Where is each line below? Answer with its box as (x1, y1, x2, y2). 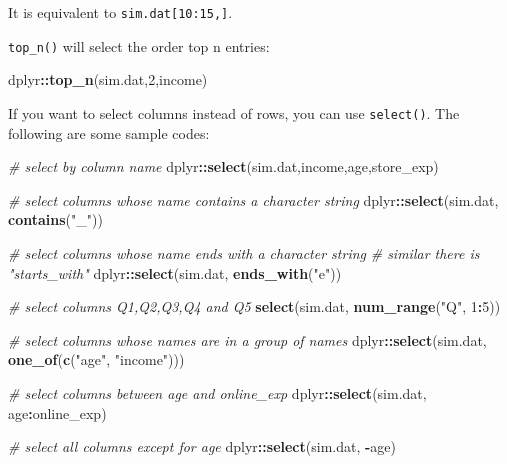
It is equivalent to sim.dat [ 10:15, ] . (8, 2, 233, 22)
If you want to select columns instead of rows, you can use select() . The (8, 102, 460, 123)
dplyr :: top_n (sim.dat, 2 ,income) (8, 69, 208, 90)
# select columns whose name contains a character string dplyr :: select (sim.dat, (8, 189, 499, 210)
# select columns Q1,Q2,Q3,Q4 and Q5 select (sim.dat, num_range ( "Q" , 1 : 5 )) (8, 296, 501, 317)
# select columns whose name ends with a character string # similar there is (8, 242, 480, 263)
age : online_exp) (8, 402, 107, 423)
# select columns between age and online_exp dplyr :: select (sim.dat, (8, 382, 427, 403)
